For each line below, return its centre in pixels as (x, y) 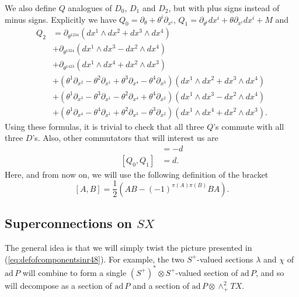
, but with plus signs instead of (224, 8)
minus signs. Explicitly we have (61, 19)
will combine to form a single (74, 272)
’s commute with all (249, 126)
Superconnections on (69, 223)
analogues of (90, 8)
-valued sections (225, 259)
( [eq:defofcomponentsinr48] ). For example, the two (95, 259)
